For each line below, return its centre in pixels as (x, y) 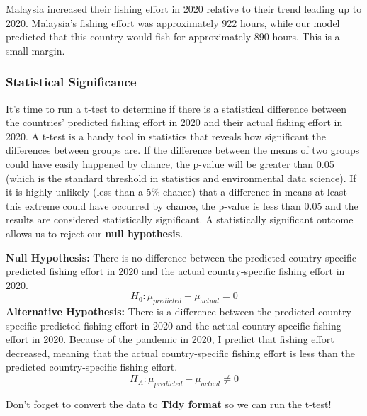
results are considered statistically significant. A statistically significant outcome (180, 219)
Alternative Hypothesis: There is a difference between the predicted (160, 311)
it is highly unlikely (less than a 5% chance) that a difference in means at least (176, 192)
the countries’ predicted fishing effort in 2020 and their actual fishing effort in (174, 122)
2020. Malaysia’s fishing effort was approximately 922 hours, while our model (173, 22)
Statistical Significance (71, 82)
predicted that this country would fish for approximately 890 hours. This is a (173, 36)
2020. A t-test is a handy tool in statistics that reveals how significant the (166, 136)
